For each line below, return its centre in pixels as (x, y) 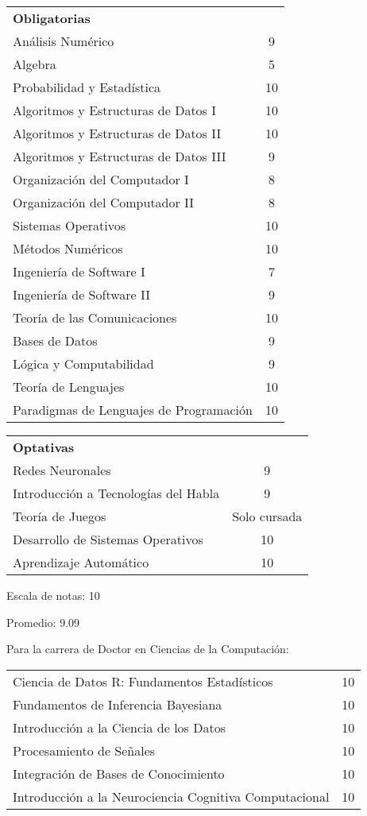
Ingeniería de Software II (81, 294)
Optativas (44, 447)
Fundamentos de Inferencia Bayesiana (118, 704)
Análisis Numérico (64, 41)
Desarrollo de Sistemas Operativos (108, 539)
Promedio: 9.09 (43, 622)
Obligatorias (52, 18)
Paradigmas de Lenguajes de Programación (133, 410)
